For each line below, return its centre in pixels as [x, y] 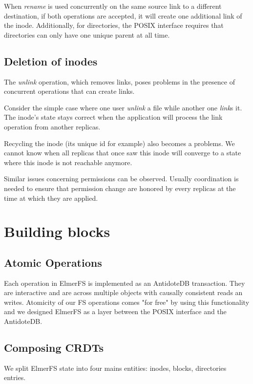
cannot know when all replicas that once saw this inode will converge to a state [123, 153]
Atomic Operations [53, 262]
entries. [15, 377]
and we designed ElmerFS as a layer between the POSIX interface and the [115, 311]
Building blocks [57, 231]
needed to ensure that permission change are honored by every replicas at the [120, 188]
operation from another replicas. [52, 126]
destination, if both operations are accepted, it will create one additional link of [123, 15]
